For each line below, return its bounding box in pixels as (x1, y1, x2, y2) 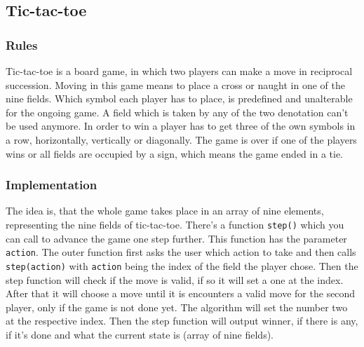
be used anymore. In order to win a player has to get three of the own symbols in (6, 118, 356, 133)
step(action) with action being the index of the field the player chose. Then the (6, 258, 358, 273)
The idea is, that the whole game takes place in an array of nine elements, (6, 203, 324, 218)
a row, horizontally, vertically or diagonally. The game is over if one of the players (6, 132, 357, 147)
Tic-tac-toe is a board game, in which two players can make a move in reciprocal (6, 64, 353, 78)
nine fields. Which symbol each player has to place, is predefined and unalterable (6, 91, 353, 106)
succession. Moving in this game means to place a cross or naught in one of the (6, 77, 345, 92)
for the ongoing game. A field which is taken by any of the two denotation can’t (6, 104, 349, 119)
